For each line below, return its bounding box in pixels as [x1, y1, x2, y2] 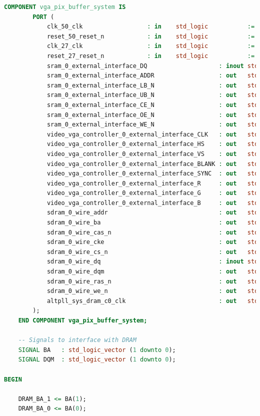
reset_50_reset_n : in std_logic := [46, 32, 255, 40]
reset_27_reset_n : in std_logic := [46, 52, 255, 59]
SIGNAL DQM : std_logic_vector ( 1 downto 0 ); [18, 356, 176, 363]
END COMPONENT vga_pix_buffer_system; [18, 317, 147, 324]
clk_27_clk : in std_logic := [46, 42, 255, 50]
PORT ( [32, 13, 54, 20]
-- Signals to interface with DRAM [18, 336, 136, 344]
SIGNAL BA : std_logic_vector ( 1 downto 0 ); [18, 346, 176, 353]
